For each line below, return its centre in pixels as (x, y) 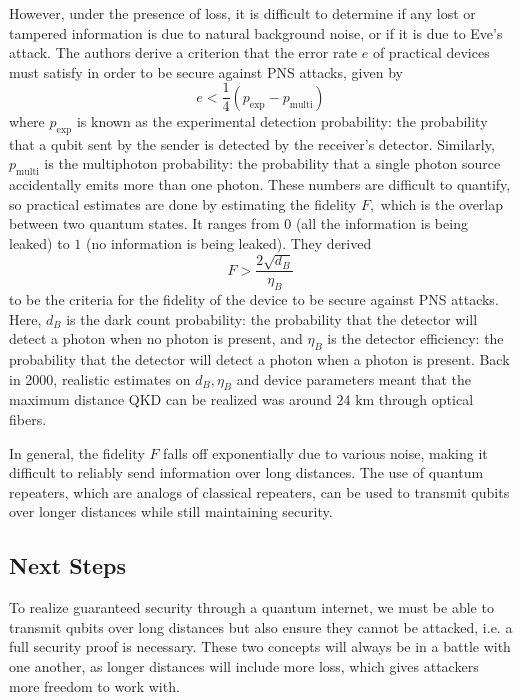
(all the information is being (381, 223)
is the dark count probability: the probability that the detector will (272, 318)
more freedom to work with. (94, 685)
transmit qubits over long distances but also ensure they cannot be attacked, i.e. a (261, 626)
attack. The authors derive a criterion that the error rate (183, 52)
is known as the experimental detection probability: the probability (282, 120)
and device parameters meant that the (353, 378)
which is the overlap (442, 203)
